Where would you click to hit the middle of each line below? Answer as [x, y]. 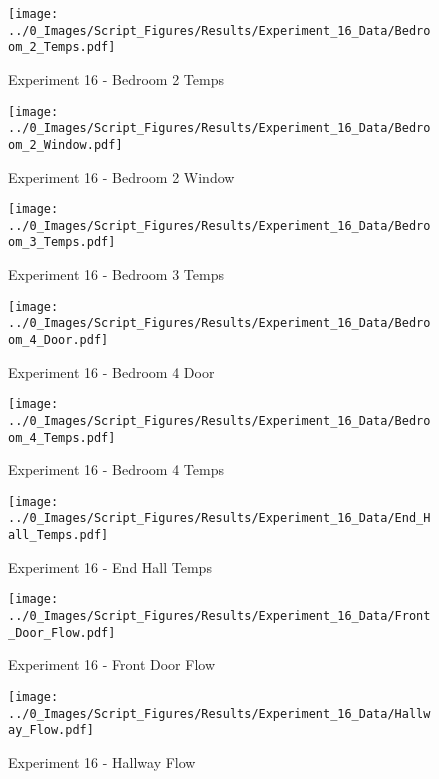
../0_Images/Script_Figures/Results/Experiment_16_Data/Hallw [219, 713]
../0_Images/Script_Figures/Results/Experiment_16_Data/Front [219, 616]
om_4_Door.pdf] [58, 340]
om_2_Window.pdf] [65, 144]
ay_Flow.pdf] [51, 730]
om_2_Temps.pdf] [62, 47]
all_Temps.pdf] [58, 535]
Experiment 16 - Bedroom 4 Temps [116, 469]
